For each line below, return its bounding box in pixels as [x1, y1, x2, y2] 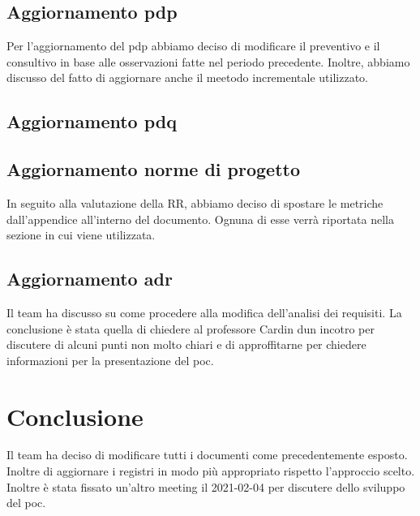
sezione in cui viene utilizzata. [6, 226, 156, 243]
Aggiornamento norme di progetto [6, 157, 300, 182]
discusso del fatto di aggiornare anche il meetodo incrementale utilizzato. [6, 69, 368, 86]
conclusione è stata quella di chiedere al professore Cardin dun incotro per [6, 320, 375, 337]
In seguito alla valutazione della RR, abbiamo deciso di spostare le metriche [6, 194, 384, 211]
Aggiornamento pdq [6, 109, 177, 134]
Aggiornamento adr [6, 266, 173, 291]
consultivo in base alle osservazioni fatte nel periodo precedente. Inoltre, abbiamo [6, 53, 410, 70]
